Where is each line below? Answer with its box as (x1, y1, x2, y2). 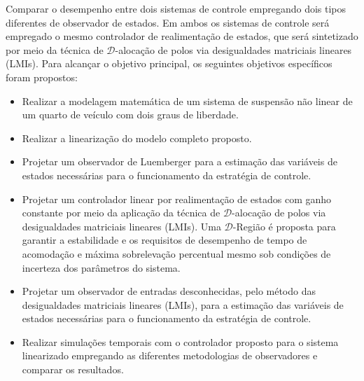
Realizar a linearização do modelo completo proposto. (22, 130, 252, 145)
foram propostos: (6, 69, 78, 84)
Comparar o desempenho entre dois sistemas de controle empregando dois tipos (6, 1, 346, 15)
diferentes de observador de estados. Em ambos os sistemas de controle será (6, 15, 330, 29)
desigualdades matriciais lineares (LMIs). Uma (22, 219, 221, 233)
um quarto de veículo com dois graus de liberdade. (22, 107, 239, 122)
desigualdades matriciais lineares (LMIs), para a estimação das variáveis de (22, 297, 344, 312)
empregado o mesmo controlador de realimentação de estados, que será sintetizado (6, 29, 358, 43)
